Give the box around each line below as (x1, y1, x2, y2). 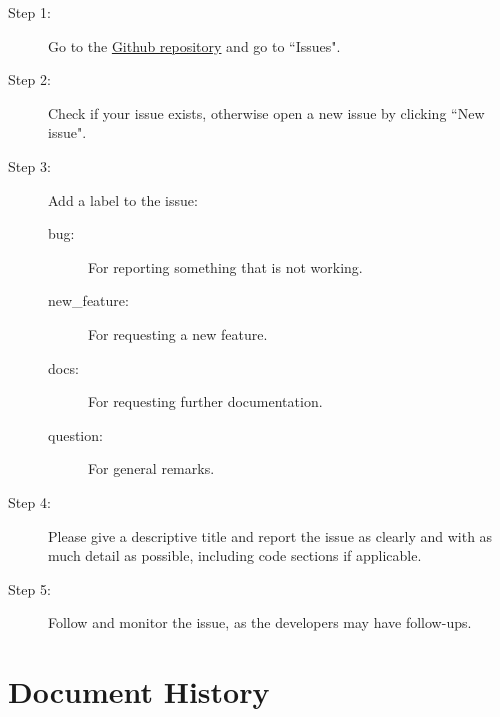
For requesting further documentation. (88, 391, 323, 412)
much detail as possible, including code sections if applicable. (48, 545, 422, 566)
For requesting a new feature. (88, 323, 268, 344)
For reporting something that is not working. (88, 256, 363, 277)
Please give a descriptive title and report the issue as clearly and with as (48, 525, 493, 546)
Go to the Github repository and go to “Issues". (48, 35, 341, 56)
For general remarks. (88, 458, 215, 479)
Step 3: (8, 155, 51, 176)
